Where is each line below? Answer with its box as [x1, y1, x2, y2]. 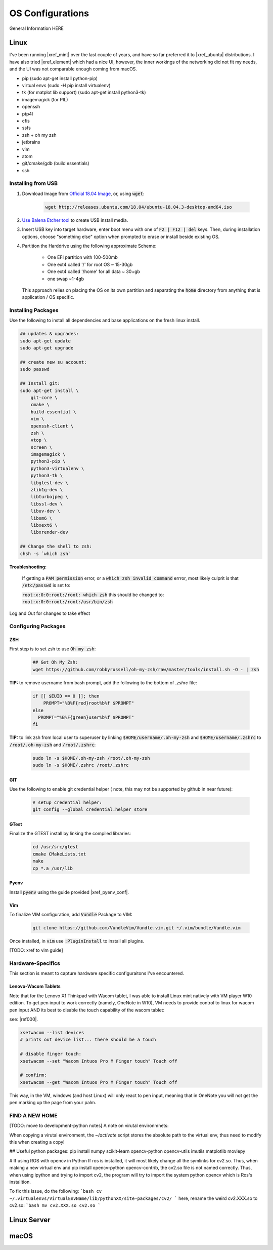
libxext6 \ [30, 522, 58, 528]
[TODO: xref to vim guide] [9, 947, 63, 953]
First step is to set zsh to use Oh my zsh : [9, 646, 96, 652]
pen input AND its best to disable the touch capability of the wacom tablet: [9, 1007, 164, 1013]
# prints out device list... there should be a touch [20, 1037, 156, 1043]
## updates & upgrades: [20, 331, 79, 337]
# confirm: [20, 1072, 47, 1078]
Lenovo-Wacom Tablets [9, 983, 61, 990]
